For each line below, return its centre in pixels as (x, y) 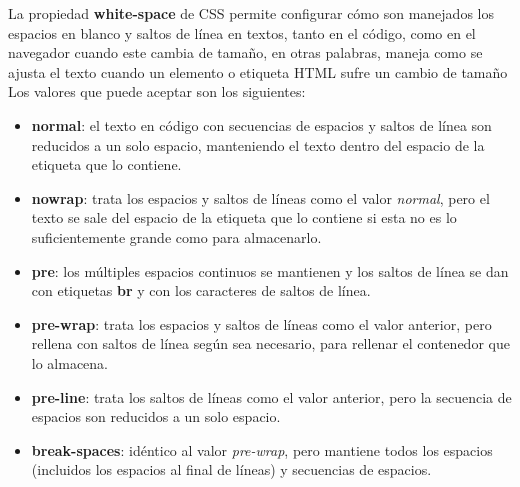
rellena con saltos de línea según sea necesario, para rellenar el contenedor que (270, 343)
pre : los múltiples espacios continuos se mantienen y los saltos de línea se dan (270, 270)
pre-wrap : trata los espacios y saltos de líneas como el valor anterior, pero (261, 323)
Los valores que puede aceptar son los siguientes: (157, 91)
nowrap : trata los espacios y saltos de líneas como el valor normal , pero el (260, 197)
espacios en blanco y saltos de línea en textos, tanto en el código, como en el (242, 32)
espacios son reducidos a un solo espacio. (156, 416)
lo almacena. (70, 362)
